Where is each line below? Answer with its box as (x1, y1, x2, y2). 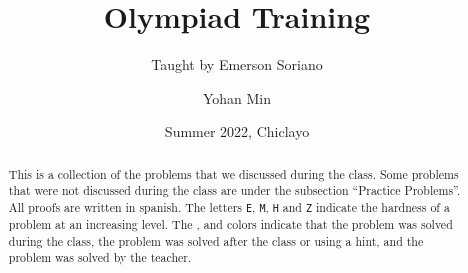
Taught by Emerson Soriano (151, 54, 323, 75)
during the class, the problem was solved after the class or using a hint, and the (8, 232, 424, 249)
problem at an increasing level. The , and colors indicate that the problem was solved (8, 216, 453, 233)
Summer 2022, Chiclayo (164, 121, 310, 142)
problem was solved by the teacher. (8, 249, 192, 266)
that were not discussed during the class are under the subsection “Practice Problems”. (8, 182, 461, 199)
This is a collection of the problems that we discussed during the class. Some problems (8, 165, 459, 182)
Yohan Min (202, 87, 272, 108)
